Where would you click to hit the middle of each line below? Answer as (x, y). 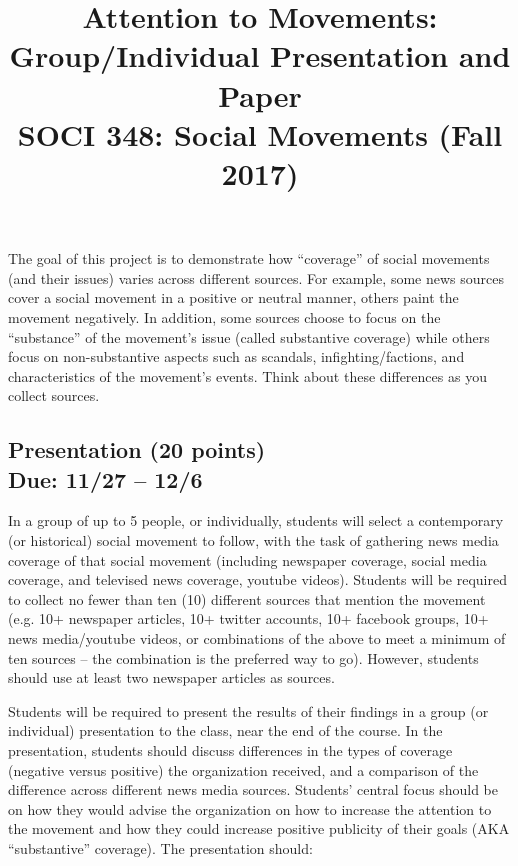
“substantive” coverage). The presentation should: (160, 847)
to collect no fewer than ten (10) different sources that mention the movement (247, 598)
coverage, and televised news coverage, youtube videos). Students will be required (257, 579)
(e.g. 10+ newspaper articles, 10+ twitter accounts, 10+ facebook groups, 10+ (248, 618)
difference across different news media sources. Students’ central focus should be (253, 789)
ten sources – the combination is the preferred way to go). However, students (243, 657)
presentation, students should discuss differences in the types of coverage (230, 750)
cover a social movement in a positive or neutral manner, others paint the (233, 297)
